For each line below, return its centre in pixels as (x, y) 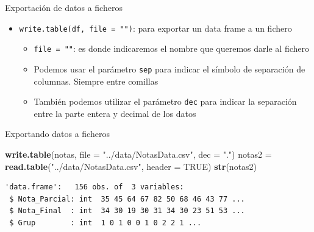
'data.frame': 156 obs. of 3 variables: (95, 187)
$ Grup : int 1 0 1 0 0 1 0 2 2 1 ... (105, 223)
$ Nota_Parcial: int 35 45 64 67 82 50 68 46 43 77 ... (127, 199)
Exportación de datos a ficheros (64, 7)
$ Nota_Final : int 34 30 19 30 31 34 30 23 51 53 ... (127, 211)
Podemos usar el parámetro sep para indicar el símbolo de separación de (169, 69)
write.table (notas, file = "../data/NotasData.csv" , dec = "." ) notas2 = (138, 154)
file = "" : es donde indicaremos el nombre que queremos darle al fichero (171, 48)
